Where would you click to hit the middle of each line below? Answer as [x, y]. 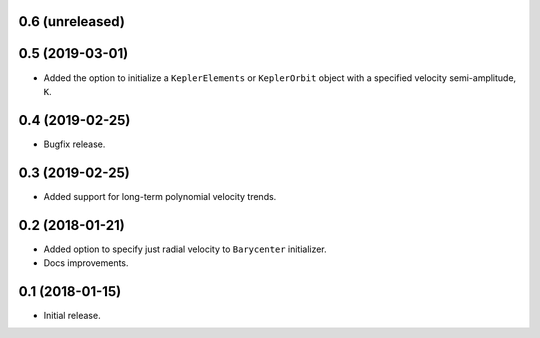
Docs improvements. [86, 263]
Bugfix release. [74, 144]
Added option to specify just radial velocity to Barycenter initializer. [185, 249]
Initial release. [72, 315]
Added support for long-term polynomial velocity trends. [160, 196]
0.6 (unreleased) [71, 21]
